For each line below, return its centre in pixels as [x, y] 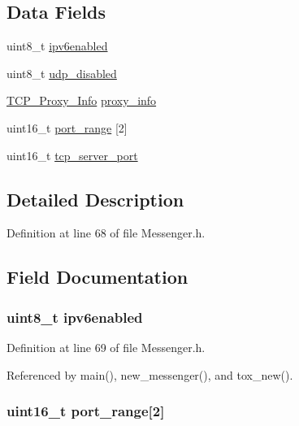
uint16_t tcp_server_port [72, 155]
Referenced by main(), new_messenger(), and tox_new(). [150, 374]
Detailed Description [95, 199]
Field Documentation [97, 277]
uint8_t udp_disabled [62, 73]
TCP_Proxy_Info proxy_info [82, 100]
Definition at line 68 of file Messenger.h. [106, 233]
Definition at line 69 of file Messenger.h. [106, 347]
